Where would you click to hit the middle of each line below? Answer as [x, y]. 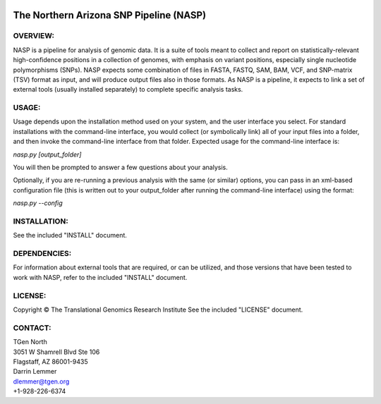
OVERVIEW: [34, 36]
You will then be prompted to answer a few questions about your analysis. [121, 167]
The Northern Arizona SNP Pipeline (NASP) [110, 15]
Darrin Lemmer [35, 372]
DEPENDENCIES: [42, 254]
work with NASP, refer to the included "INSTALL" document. [100, 277]
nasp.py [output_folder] [47, 154]
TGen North [30, 342]
